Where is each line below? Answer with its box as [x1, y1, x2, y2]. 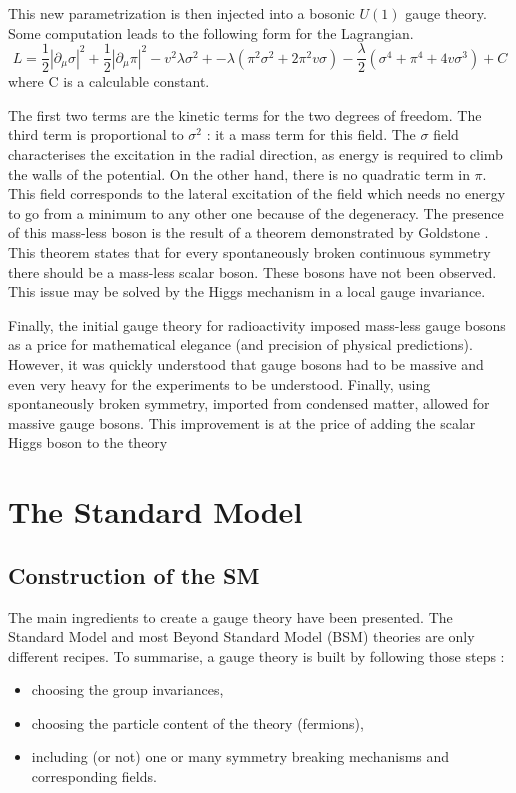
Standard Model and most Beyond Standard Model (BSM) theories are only [8, 626, 475, 647]
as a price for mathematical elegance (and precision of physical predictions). [8, 334, 473, 355]
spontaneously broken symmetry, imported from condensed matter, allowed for [8, 393, 490, 414]
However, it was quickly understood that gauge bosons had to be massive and [8, 353, 484, 374]
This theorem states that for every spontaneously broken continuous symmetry [8, 242, 491, 262]
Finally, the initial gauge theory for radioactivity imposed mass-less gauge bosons [8, 314, 506, 335]
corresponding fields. [31, 766, 157, 787]
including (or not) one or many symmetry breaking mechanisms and [31, 746, 450, 767]
